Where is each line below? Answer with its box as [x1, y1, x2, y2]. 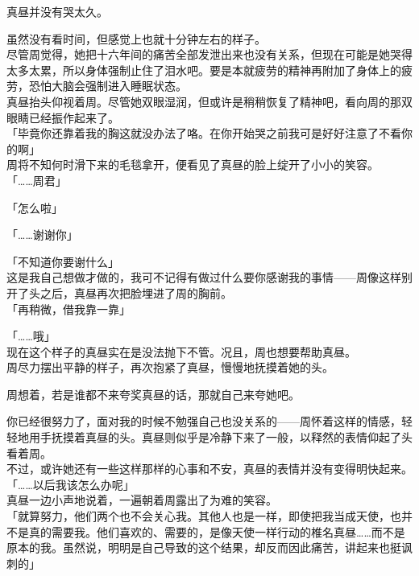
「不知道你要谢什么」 [6, 253, 119, 269]
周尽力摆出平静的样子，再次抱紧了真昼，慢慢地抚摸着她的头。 [6, 359, 334, 376]
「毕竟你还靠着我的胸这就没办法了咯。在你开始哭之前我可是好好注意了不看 [6, 125, 401, 142]
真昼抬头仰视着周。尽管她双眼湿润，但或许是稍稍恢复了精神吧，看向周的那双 [6, 93, 413, 109]
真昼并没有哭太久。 [6, 3, 108, 19]
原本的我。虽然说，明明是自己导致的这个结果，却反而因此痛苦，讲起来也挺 [6, 539, 401, 556]
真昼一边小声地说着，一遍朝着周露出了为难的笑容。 [6, 492, 277, 508]
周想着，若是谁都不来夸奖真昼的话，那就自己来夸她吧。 [6, 385, 300, 402]
